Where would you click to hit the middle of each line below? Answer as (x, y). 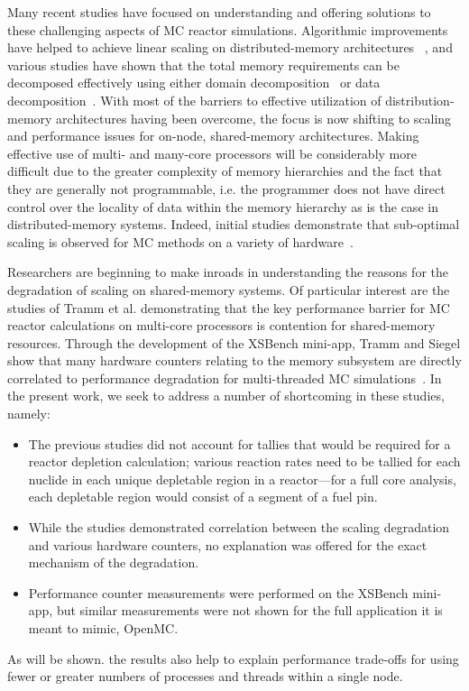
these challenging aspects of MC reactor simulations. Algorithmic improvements (228, 29)
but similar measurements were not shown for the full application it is (249, 610)
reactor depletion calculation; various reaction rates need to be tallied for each (244, 461)
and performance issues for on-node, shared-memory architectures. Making (213, 136)
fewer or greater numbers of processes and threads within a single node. (205, 676)
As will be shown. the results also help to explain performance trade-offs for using (233, 658)
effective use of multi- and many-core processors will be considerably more (212, 153)
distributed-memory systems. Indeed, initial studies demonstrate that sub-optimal (234, 224)
